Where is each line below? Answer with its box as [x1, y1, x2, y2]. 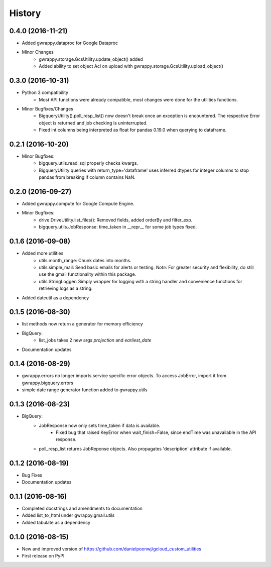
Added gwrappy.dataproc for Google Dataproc [22, 40, 118, 46]
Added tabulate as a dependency [22, 519, 90, 525]
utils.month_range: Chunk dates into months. [39, 257, 131, 263]
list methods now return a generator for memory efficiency [22, 321, 143, 327]
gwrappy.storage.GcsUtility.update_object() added [39, 56, 143, 62]
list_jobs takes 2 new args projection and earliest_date [39, 337, 152, 344]
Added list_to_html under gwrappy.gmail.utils [22, 512, 115, 518]
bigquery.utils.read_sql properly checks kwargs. [39, 160, 138, 166]
